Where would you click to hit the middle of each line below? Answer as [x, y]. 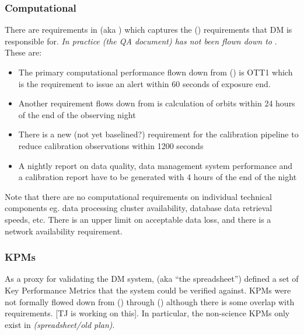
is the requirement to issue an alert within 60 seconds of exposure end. [144, 83]
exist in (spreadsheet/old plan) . [60, 324]
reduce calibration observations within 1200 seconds [111, 145]
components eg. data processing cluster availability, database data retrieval [139, 208]
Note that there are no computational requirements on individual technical [138, 196]
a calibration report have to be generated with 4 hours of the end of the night [158, 177]
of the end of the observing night [77, 114]
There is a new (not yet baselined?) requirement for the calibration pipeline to [158, 134]
